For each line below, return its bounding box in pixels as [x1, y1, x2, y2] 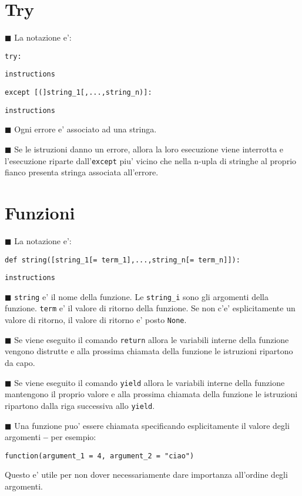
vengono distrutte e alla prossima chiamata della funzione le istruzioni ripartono [5, 345, 293, 357]
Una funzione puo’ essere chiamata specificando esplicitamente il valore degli [14, 419, 290, 431]
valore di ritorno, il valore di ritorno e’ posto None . [5, 314, 187, 326]
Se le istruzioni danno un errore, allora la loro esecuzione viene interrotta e [14, 142, 284, 155]
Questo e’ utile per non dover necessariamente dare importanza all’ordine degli [5, 468, 288, 481]
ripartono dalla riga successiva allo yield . [5, 399, 155, 411]
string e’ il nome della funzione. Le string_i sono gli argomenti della [14, 290, 269, 302]
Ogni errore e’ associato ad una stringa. [14, 123, 157, 135]
